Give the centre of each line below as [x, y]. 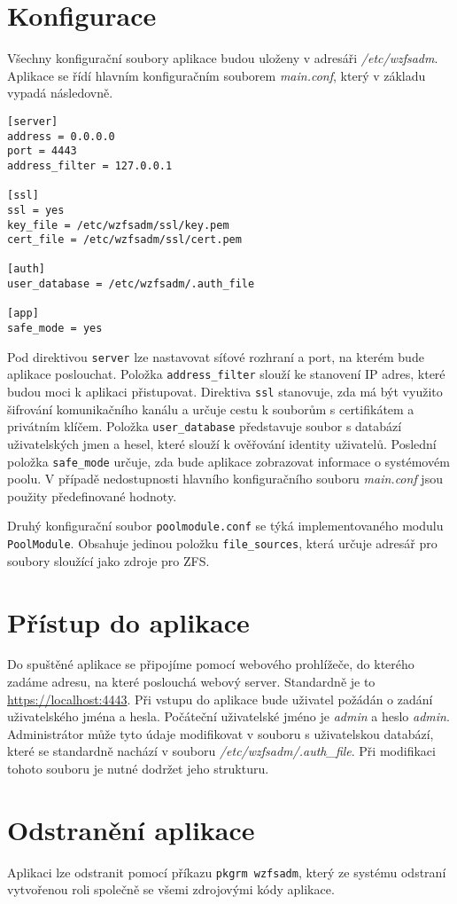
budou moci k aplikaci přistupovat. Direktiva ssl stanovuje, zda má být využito [225, 392]
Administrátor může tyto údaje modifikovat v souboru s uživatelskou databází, [221, 733]
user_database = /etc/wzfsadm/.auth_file [131, 284]
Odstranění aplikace [131, 829]
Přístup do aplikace [128, 621]
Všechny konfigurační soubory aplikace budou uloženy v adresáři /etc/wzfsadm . [223, 58]
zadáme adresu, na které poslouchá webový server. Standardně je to [191, 682]
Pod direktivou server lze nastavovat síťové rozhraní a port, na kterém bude [216, 356]
